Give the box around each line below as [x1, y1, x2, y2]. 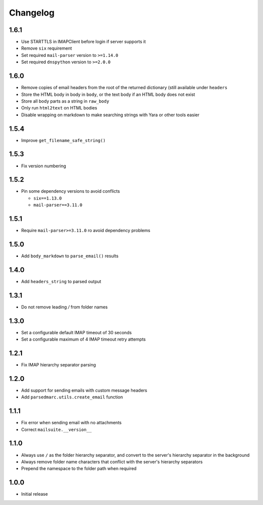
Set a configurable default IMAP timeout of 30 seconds [21, 329, 132, 335]
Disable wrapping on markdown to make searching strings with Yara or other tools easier [21, 112, 200, 118]
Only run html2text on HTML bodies [21, 105, 97, 111]
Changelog [9, 7, 55, 18]
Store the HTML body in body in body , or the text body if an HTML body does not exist [21, 91, 195, 97]
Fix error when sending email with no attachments [21, 420, 122, 426]
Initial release [21, 491, 48, 497]
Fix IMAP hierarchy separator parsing [21, 362, 96, 368]
